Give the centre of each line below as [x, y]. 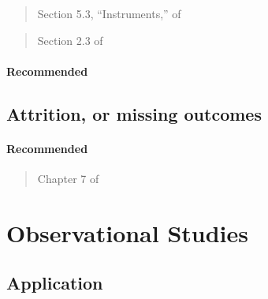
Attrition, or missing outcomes [134, 113]
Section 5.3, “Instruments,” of [109, 13]
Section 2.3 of [70, 40]
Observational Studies [128, 232]
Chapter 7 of [68, 178]
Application [55, 283]
